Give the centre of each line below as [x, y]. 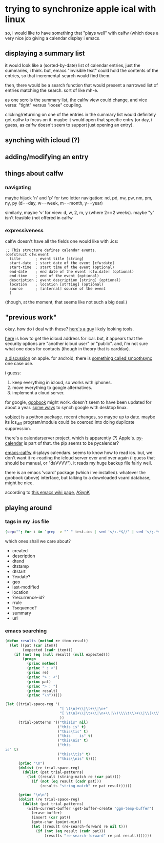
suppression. [18, 429]
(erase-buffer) [47, 813]
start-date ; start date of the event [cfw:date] [62, 263]
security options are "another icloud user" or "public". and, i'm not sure [76, 344]
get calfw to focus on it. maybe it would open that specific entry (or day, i [79, 119]
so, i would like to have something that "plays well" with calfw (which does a [82, 33]
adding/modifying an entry [47, 157]
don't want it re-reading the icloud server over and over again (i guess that [80, 458]
